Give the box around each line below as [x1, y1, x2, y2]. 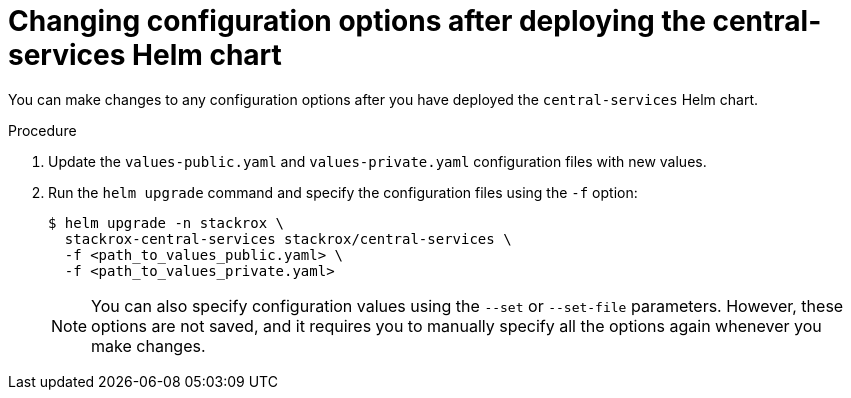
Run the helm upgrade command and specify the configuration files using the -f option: [48, 183, 638, 201]
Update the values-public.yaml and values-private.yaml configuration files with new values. [48, 152, 707, 170]
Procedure [8, 121, 77, 139]
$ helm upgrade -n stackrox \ [48, 214, 285, 231]
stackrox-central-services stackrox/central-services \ [64, 230, 512, 247]
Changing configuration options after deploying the [8, 4, 706, 38]
